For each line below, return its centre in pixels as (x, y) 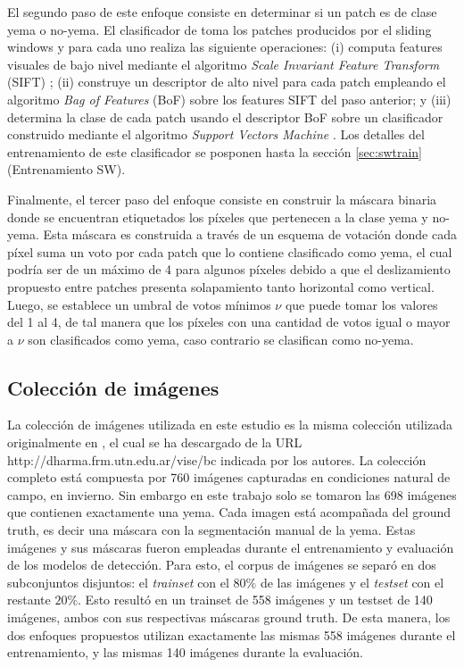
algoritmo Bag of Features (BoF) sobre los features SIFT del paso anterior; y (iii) (229, 99)
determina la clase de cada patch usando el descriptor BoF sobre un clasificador (225, 117)
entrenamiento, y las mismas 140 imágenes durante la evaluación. (185, 652)
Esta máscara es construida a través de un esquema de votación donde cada (250, 234)
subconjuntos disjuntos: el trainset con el (118, 582)
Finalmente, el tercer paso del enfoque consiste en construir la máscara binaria (222, 199)
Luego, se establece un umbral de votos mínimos (139, 304)
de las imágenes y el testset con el (352, 582)
